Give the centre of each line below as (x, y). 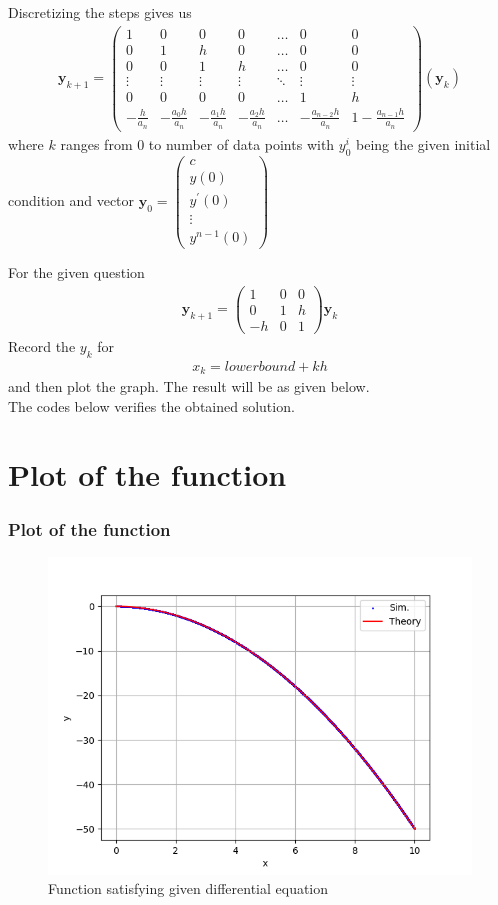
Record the (42, 345)
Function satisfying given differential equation (188, 888)
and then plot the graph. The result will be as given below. (189, 386)
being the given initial (423, 143)
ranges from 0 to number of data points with (197, 143)
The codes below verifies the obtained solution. (151, 405)
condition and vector (71, 199)
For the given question (76, 272)
